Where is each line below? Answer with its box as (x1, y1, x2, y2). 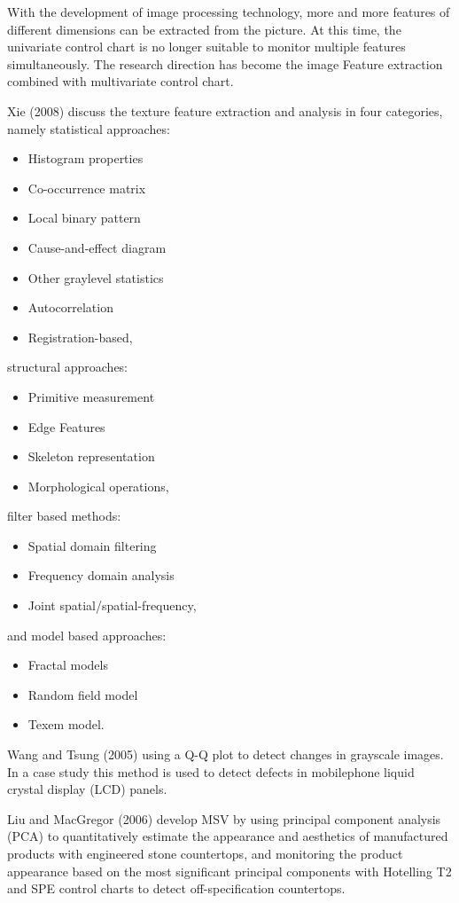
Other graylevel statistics (27, 268, 164, 287)
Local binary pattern (27, 208, 141, 227)
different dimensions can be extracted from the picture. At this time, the (7, 20, 401, 38)
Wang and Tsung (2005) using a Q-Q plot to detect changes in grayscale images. (7, 745, 444, 764)
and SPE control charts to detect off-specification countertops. (7, 879, 346, 898)
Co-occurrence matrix (27, 178, 146, 197)
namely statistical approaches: (7, 119, 170, 137)
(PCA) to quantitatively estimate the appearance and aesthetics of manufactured (7, 827, 448, 845)
